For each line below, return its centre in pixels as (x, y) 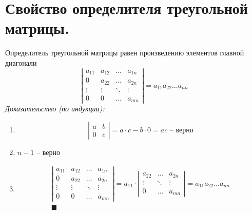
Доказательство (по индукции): (55, 109)
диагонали (21, 62)
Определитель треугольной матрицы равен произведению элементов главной (125, 53)
